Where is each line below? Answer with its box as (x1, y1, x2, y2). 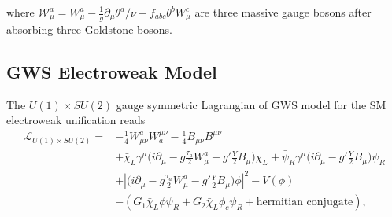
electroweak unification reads (6, 112, 146, 128)
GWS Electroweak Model (6, 59, 217, 83)
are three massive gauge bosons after (194, 4, 372, 20)
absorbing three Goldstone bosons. (6, 20, 172, 37)
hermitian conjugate (256, 197, 353, 208)
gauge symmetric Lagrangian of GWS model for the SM (116, 96, 386, 112)
